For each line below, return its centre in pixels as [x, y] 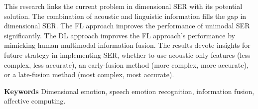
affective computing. [35, 101]
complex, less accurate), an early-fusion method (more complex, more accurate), [126, 64]
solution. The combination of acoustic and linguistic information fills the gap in [125, 16]
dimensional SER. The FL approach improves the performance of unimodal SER [127, 26]
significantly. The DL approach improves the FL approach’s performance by [120, 35]
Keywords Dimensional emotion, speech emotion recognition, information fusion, [129, 91]
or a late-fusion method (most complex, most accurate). [89, 74]
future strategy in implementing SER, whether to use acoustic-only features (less [127, 54]
